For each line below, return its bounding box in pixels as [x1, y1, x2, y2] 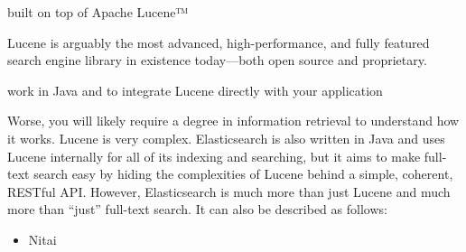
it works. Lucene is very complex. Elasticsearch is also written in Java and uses [7, 128, 445, 147]
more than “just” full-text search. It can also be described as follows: [7, 200, 387, 219]
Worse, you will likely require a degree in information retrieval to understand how [7, 111, 460, 130]
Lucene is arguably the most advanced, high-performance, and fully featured [7, 33, 430, 51]
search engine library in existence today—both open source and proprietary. [7, 51, 427, 70]
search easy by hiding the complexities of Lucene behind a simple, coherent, [33, 164, 453, 183]
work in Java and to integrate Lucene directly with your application [7, 80, 383, 99]
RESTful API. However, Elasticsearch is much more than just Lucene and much [7, 182, 451, 201]
